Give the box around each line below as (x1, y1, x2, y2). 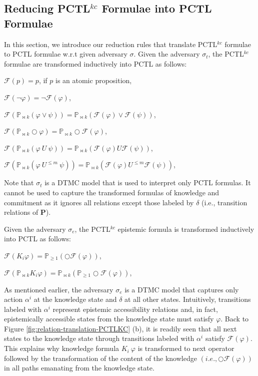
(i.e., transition (201, 197, 247, 207)
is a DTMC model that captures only (124, 284, 239, 294)
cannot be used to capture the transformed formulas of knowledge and (4, 187, 219, 197)
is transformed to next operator (137, 343, 234, 353)
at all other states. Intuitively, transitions (124, 294, 251, 304)
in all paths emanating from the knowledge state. (4, 362, 154, 373)
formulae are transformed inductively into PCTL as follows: (4, 58, 187, 69)
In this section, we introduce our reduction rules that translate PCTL (4, 39, 217, 49)
